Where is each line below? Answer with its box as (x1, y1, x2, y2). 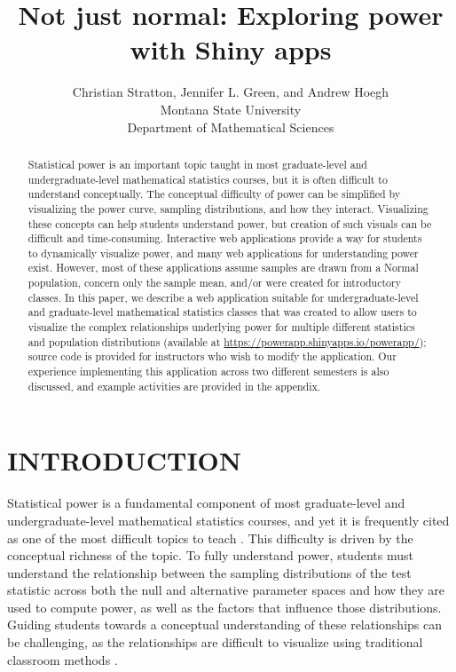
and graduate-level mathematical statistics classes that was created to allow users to (28, 304, 417, 320)
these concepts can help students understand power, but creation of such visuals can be (28, 216, 432, 231)
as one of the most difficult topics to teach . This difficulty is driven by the (7, 528, 413, 547)
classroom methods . (7, 650, 118, 668)
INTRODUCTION (7, 442, 242, 478)
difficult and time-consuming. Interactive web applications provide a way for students (28, 231, 422, 246)
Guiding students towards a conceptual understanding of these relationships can (7, 615, 443, 634)
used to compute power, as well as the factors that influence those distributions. (7, 597, 442, 616)
